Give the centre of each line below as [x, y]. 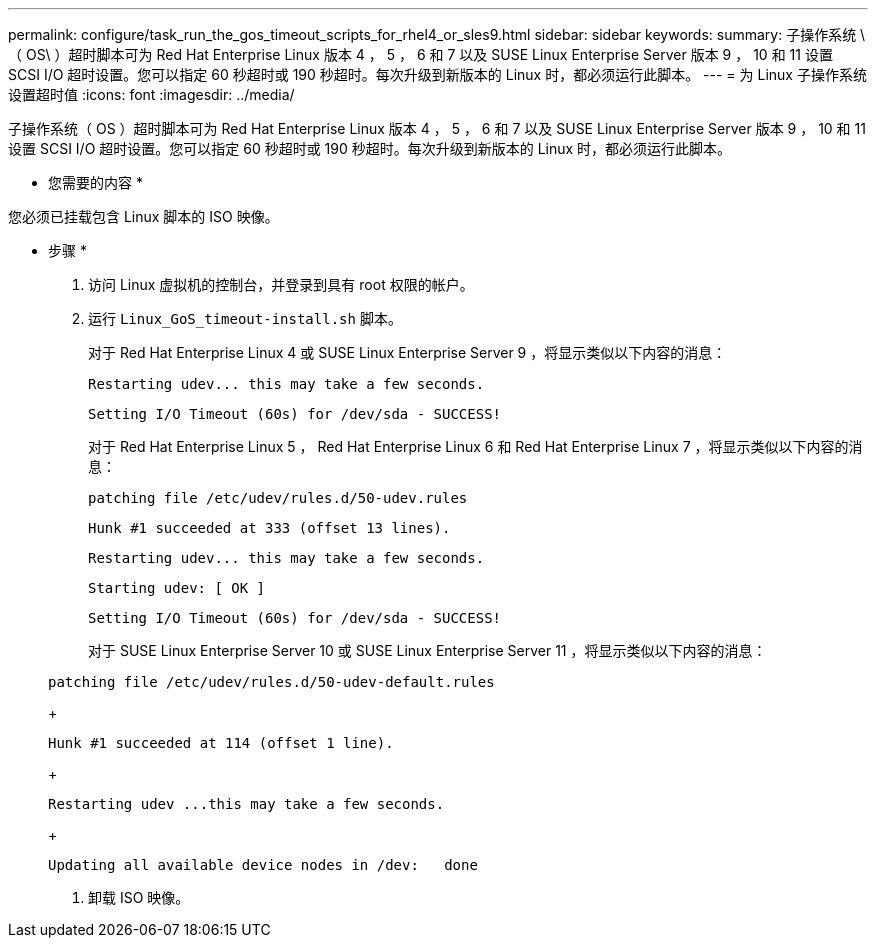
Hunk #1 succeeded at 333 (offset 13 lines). [269, 528]
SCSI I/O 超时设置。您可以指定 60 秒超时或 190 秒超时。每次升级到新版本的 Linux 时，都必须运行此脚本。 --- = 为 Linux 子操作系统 [437, 74]
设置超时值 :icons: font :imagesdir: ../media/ [151, 94]
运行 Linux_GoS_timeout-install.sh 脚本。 [245, 318]
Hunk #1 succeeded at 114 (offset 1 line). [221, 743]
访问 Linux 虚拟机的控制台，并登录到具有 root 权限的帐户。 [281, 284]
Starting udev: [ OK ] [177, 588]
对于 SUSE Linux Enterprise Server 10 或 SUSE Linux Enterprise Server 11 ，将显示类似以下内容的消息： [427, 650]
